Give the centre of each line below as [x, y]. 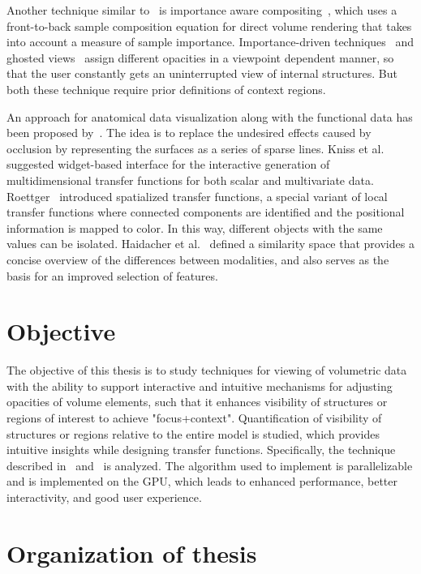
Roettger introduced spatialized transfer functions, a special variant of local [197, 196]
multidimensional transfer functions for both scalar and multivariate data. [190, 180]
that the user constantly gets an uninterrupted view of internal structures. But [202, 73]
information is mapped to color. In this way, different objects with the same [195, 227]
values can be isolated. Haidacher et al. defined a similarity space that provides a [210, 244]
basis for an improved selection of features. [112, 275]
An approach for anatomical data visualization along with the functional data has [210, 116]
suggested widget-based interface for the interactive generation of [168, 164]
